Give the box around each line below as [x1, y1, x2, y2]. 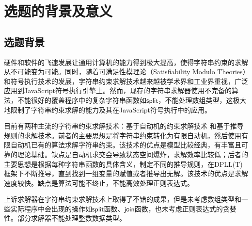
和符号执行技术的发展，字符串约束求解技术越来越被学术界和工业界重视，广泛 [4, 76, 248, 86]
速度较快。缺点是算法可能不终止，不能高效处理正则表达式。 [4, 178, 194, 188]
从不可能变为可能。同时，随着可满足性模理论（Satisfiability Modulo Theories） [4, 66, 246, 77]
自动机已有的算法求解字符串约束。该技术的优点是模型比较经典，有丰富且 [10, 140, 241, 150]
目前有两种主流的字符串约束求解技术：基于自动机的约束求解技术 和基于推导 [4, 121, 244, 131]
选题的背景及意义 [4, 1, 113, 21]
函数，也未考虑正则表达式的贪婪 [134, 203, 236, 213]
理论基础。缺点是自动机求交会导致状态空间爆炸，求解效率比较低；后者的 [17, 149, 248, 159]
